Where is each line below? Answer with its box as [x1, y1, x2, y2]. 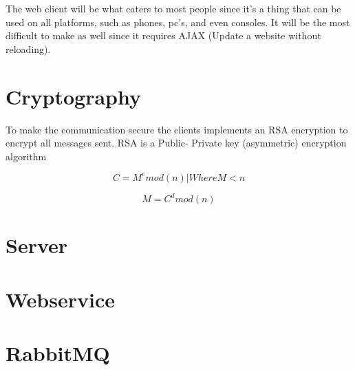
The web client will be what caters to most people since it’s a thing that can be [6, 1, 341, 15]
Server [6, 231, 68, 259]
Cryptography [6, 82, 141, 110]
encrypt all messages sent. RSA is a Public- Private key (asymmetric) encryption [6, 135, 347, 150]
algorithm [6, 149, 47, 163]
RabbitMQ [6, 339, 110, 367]
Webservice [6, 285, 115, 313]
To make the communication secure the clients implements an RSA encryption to [6, 122, 348, 136]
